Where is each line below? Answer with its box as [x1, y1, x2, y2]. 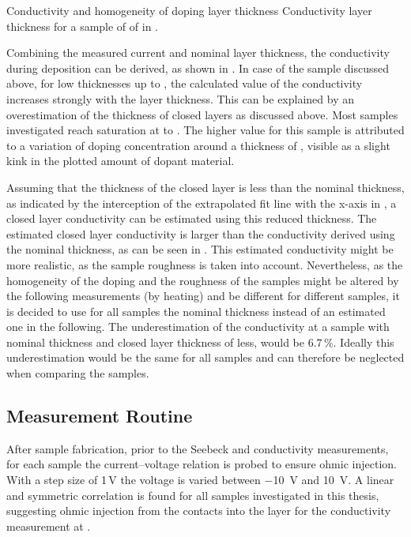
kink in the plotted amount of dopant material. [6, 152, 235, 169]
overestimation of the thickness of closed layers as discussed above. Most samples [6, 106, 398, 122]
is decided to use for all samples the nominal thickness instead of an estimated [6, 302, 386, 319]
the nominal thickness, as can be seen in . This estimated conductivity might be [6, 241, 394, 257]
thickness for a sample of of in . [6, 17, 158, 34]
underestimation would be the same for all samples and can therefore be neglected [6, 349, 405, 366]
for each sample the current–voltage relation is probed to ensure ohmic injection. [6, 456, 397, 472]
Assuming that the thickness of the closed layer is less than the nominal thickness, [6, 178, 405, 195]
